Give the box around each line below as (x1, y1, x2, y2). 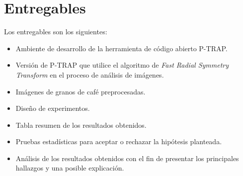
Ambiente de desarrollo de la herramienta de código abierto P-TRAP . (15, 43, 228, 53)
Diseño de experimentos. (15, 103, 90, 113)
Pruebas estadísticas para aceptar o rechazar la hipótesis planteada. (15, 136, 222, 147)
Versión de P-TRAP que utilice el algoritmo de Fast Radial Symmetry (15, 60, 229, 70)
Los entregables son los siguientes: (4, 26, 107, 37)
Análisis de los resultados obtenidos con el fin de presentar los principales (15, 153, 239, 163)
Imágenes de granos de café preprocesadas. (15, 86, 146, 96)
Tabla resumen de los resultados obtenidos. (15, 119, 147, 130)
